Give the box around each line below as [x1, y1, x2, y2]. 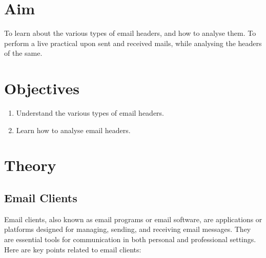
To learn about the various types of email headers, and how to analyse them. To [4, 28, 256, 38]
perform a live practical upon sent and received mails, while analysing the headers [4, 37, 262, 48]
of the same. [4, 48, 43, 58]
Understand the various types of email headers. [16, 107, 164, 118]
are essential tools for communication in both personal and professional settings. [4, 233, 256, 244]
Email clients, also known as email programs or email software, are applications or [4, 213, 262, 224]
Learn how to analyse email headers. [16, 124, 131, 135]
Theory [4, 155, 56, 176]
